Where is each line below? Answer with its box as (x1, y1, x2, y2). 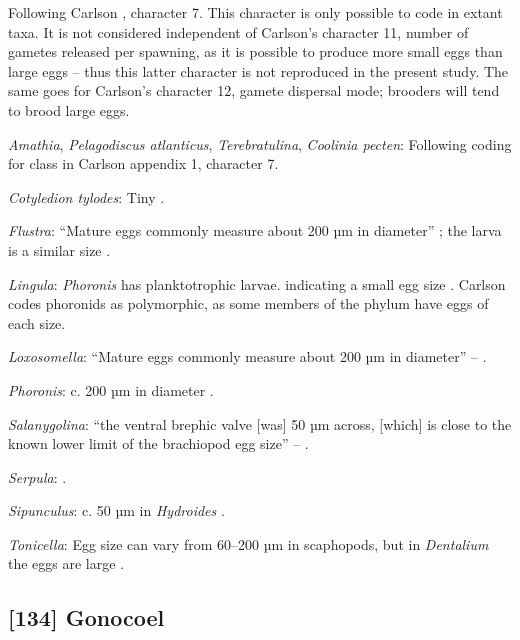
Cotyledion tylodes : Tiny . (8, 186, 165, 207)
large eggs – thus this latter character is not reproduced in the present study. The (8, 60, 509, 81)
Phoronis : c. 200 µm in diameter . (8, 379, 214, 400)
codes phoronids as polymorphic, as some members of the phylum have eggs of (8, 293, 489, 314)
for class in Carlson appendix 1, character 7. (8, 153, 279, 174)
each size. (8, 312, 66, 333)
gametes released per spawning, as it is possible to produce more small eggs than (8, 41, 503, 62)
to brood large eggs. (8, 99, 130, 120)
